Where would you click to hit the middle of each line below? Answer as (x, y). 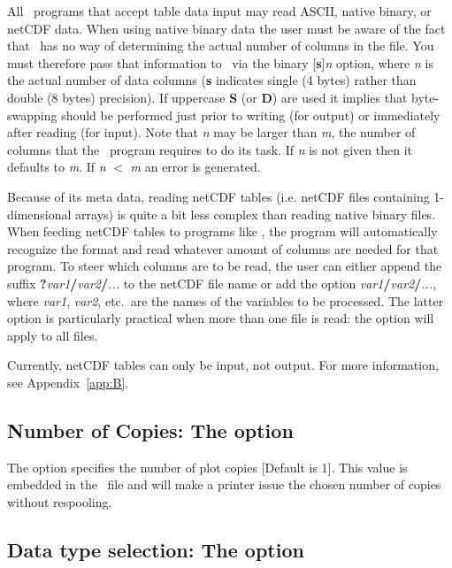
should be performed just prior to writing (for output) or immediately (251, 115)
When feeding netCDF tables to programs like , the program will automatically (222, 231)
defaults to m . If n (57, 167)
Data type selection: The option (156, 549)
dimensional (39, 214)
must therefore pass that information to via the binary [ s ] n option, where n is (220, 62)
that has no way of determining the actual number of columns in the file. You (221, 46)
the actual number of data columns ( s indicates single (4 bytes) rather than (212, 80)
